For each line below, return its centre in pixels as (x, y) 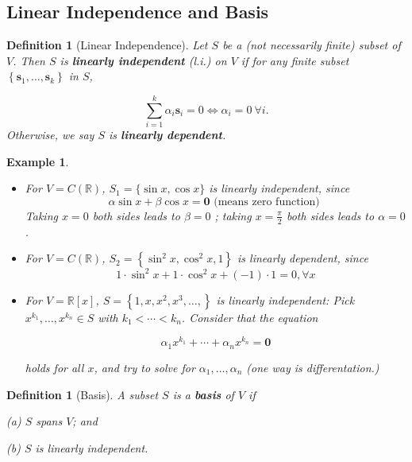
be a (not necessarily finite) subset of (312, 45)
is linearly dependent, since (303, 258)
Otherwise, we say (50, 135)
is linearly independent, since (279, 188)
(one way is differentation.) (313, 367)
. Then (29, 60)
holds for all (54, 367)
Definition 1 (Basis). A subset (83, 394)
